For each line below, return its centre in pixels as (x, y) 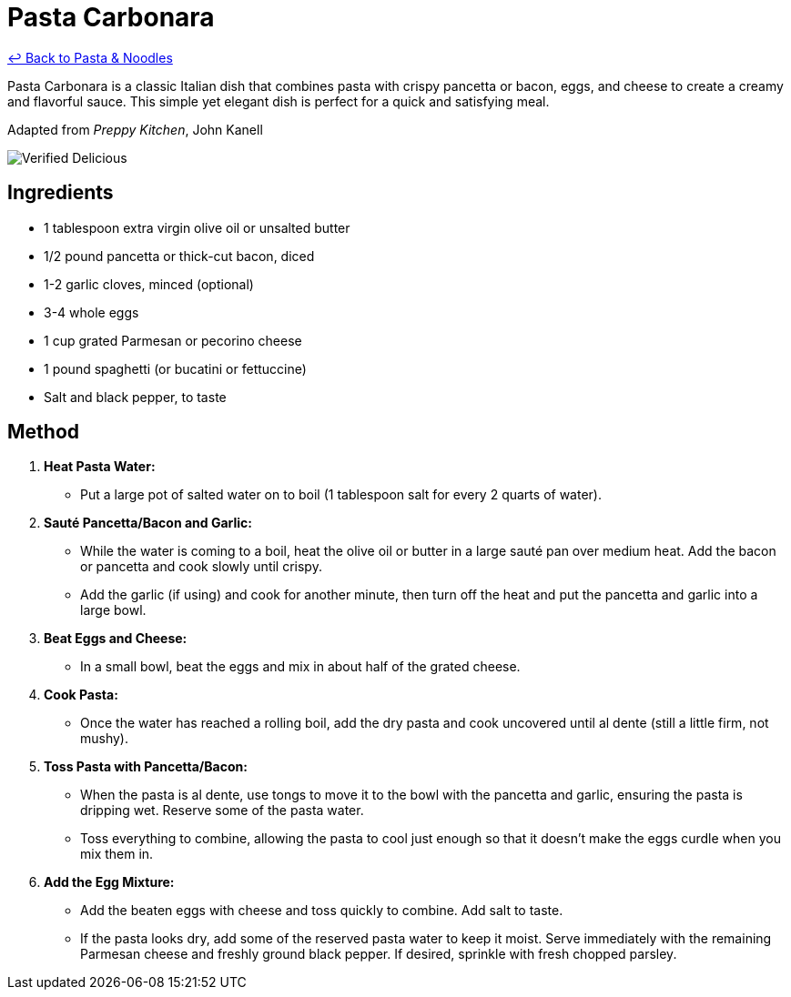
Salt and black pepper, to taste (135, 397)
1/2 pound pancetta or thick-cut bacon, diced (179, 256)
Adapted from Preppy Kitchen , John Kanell (135, 129)
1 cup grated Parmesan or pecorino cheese (173, 340)
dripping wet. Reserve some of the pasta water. (222, 811)
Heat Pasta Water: (100, 467)
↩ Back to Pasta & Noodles (90, 57)
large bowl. (113, 610)
